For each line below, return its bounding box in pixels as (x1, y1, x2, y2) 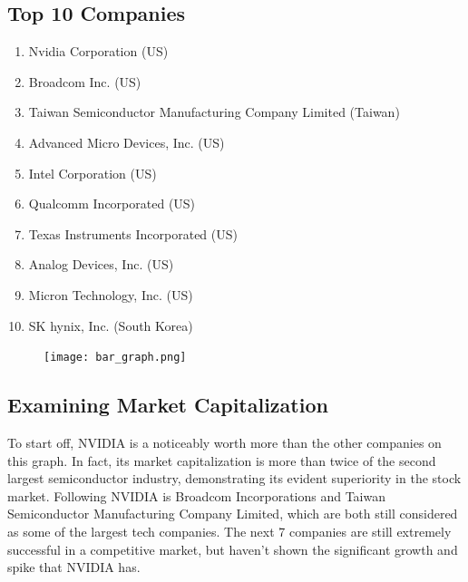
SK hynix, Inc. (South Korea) (28, 315, 193, 335)
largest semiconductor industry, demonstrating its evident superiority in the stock (7, 469, 462, 488)
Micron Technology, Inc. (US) (28, 285, 193, 304)
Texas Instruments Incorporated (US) (28, 224, 238, 243)
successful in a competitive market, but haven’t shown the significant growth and (7, 539, 458, 558)
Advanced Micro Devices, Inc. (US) (28, 132, 225, 151)
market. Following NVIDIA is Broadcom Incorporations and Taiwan (7, 486, 386, 505)
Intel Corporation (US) (28, 163, 157, 182)
